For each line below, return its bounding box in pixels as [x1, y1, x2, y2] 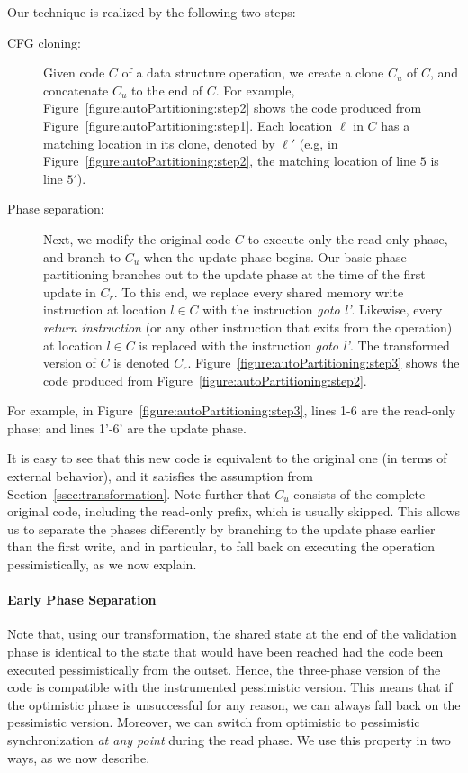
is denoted [113, 353, 170, 372]
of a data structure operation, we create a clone [121, 63, 384, 82]
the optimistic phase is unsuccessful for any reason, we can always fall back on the [7, 695, 461, 714]
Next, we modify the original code [43, 229, 231, 248]
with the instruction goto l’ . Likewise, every [202, 300, 443, 319]
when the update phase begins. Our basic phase [143, 247, 407, 266]
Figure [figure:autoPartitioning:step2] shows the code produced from [43, 98, 422, 117]
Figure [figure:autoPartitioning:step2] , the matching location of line [43, 151, 417, 170]
